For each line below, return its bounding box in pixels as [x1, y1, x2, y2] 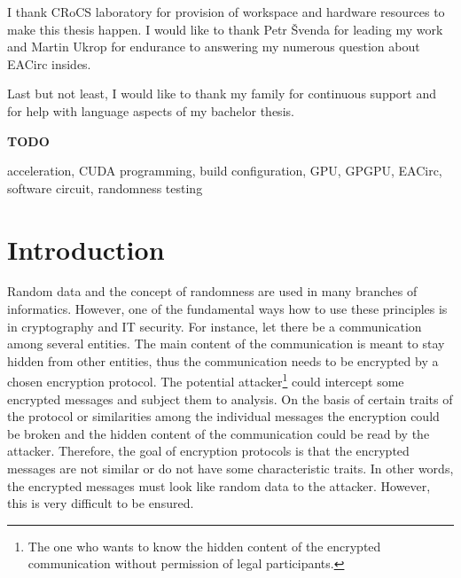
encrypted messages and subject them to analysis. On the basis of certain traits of [7, 389, 453, 408]
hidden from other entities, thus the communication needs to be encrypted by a [7, 351, 439, 370]
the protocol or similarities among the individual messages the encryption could [7, 407, 440, 426]
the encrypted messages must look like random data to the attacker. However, [7, 476, 431, 495]
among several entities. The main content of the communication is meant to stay [7, 334, 445, 353]
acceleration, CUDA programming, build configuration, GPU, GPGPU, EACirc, [7, 161, 442, 180]
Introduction [7, 230, 165, 267]
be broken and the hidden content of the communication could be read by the [7, 424, 430, 442]
